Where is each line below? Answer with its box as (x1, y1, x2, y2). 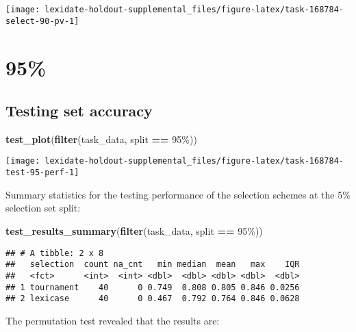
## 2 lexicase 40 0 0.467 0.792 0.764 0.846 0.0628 (5, 294, 300, 304)
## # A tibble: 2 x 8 (5, 248, 104, 258)
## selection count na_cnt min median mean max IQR (5, 259, 300, 270)
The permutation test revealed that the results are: (5, 313, 220, 327)
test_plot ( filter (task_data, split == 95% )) (5, 131, 197, 146)
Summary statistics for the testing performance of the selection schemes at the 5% (5, 187, 351, 201)
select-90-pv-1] (5, 16, 79, 26)
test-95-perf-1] (5, 168, 79, 178)
